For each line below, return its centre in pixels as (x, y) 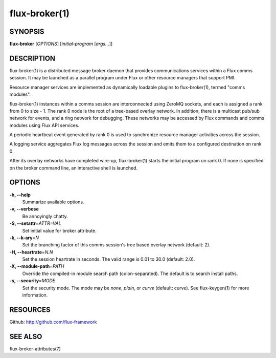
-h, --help (20, 195)
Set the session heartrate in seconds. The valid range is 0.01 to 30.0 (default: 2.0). (109, 259)
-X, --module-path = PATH (37, 266)
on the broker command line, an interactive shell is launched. (74, 168)
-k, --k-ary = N (24, 238)
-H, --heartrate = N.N (31, 252)
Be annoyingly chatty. (45, 216)
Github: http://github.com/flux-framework (53, 322)
